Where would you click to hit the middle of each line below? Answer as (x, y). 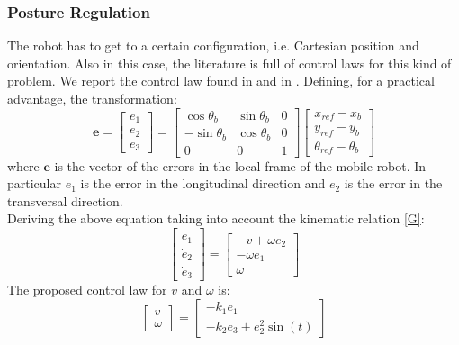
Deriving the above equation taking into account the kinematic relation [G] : (216, 218)
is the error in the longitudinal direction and (203, 183)
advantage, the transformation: (92, 98)
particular (34, 183)
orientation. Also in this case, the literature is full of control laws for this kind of (229, 63)
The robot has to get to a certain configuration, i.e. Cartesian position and (213, 45)
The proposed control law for (87, 290)
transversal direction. (65, 200)
